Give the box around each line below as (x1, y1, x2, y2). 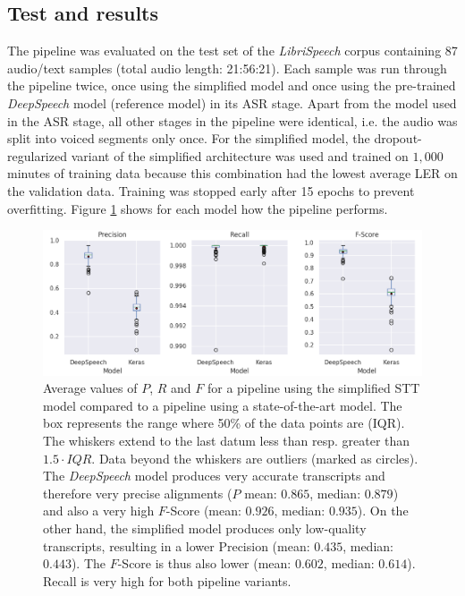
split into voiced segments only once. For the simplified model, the (7, 129, 370, 148)
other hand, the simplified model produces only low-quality (43, 519, 367, 537)
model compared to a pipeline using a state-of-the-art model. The (43, 396, 402, 414)
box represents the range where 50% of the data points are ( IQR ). (43, 413, 405, 432)
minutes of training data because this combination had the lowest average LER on (7, 164, 458, 183)
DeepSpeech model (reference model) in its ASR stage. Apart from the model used (7, 93, 457, 112)
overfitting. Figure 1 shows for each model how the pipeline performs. (7, 199, 388, 217)
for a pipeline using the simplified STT (207, 379, 420, 397)
